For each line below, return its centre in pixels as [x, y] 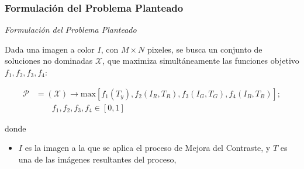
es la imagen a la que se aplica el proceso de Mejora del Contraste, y [148, 148]
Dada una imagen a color [50, 49]
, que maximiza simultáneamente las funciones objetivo [201, 61]
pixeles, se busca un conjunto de [205, 49]
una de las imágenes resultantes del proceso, [97, 159]
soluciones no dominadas [49, 61]
